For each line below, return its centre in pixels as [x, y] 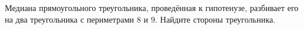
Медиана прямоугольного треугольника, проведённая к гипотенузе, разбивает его [152, 8]
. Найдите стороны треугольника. [215, 19]
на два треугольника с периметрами [69, 19]
